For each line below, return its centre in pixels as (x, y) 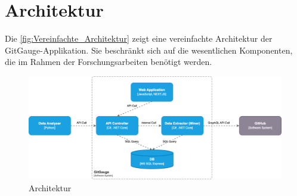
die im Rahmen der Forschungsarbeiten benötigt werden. (109, 62)
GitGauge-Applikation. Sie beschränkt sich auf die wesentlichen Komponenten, (149, 50)
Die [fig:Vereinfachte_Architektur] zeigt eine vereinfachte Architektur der (139, 38)
